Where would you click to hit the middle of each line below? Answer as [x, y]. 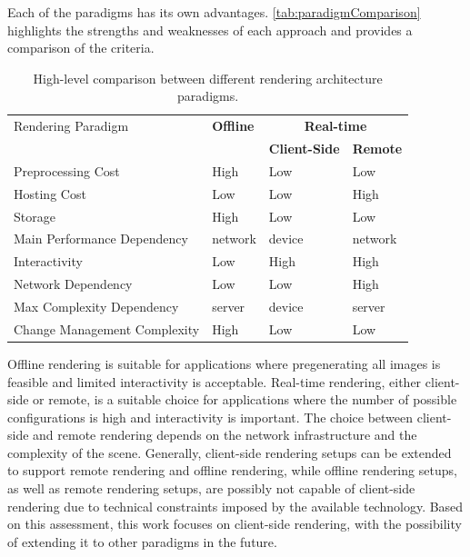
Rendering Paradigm [71, 126]
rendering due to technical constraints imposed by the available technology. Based [235, 506]
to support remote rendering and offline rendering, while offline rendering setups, [232, 470]
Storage [35, 216]
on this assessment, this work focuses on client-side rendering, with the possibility [235, 524]
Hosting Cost [50, 193]
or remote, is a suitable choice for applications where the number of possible [245, 399]
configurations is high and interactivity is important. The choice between [210, 417]
